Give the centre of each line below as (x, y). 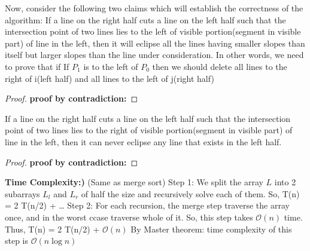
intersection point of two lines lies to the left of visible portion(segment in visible (153, 31)
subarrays (22, 193)
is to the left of (111, 66)
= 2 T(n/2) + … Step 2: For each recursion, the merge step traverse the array (147, 205)
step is (17, 241)
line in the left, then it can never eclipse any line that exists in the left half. (143, 141)
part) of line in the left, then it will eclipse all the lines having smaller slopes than (155, 43)
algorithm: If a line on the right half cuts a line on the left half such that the (145, 19)
